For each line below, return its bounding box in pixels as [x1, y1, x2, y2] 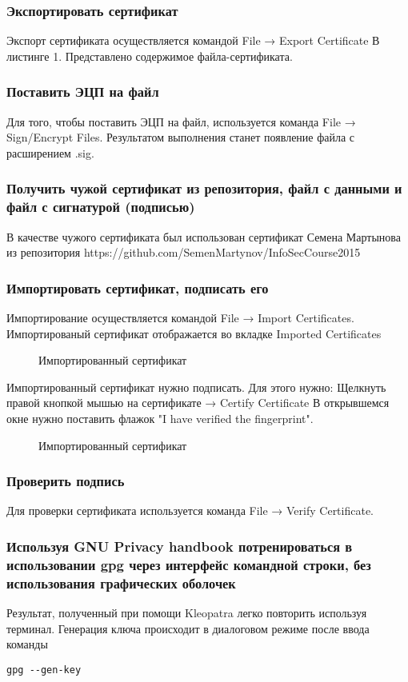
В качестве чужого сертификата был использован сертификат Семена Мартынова [6, 228, 401, 245]
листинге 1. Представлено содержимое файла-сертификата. [6, 47, 293, 64]
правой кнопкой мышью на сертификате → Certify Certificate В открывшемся [6, 394, 390, 411]
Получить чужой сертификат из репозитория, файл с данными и [6, 178, 402, 198]
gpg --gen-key [6, 664, 82, 676]
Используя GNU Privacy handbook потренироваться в [6, 536, 353, 556]
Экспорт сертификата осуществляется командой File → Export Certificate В [6, 32, 380, 49]
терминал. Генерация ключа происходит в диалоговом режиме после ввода [6, 620, 370, 636]
